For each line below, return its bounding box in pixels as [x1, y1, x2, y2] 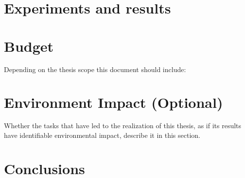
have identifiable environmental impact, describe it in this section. [4, 130, 200, 140]
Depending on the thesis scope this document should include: [4, 64, 186, 74]
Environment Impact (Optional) [4, 92, 223, 112]
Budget [4, 36, 54, 56]
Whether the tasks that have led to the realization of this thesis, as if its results [4, 120, 242, 131]
